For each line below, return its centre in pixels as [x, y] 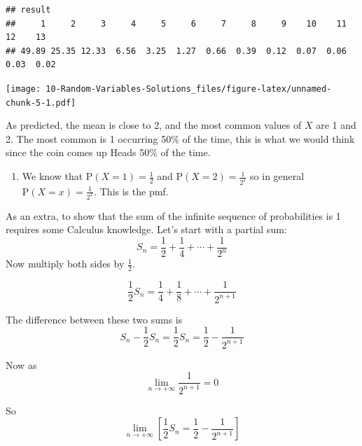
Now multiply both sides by [65, 264]
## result [28, 10]
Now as [21, 364]
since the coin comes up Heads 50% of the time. [108, 152]
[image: [23, 89]
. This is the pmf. [131, 191]
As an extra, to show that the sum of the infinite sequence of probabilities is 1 [173, 215]
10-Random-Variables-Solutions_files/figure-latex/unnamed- [189, 89]
